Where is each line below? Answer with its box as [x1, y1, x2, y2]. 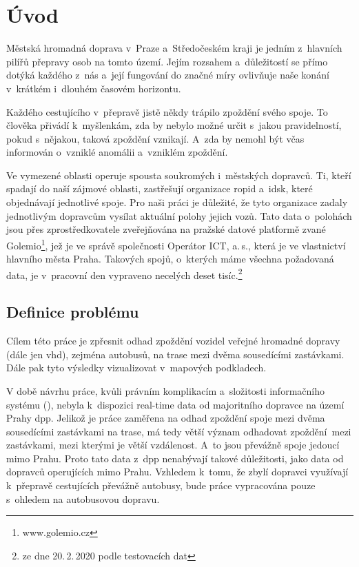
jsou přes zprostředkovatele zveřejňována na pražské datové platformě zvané [6, 222, 326, 236]
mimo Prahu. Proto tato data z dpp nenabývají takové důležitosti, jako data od [6, 451, 344, 465]
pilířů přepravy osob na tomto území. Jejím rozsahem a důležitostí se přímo [6, 54, 328, 68]
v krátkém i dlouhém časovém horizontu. [6, 81, 181, 95]
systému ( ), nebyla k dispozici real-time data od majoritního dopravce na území [6, 397, 345, 411]
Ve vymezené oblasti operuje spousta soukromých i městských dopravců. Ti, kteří [6, 167, 351, 182]
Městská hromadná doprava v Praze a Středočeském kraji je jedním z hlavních [6, 41, 342, 55]
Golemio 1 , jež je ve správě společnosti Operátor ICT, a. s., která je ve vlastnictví [6, 236, 346, 252]
